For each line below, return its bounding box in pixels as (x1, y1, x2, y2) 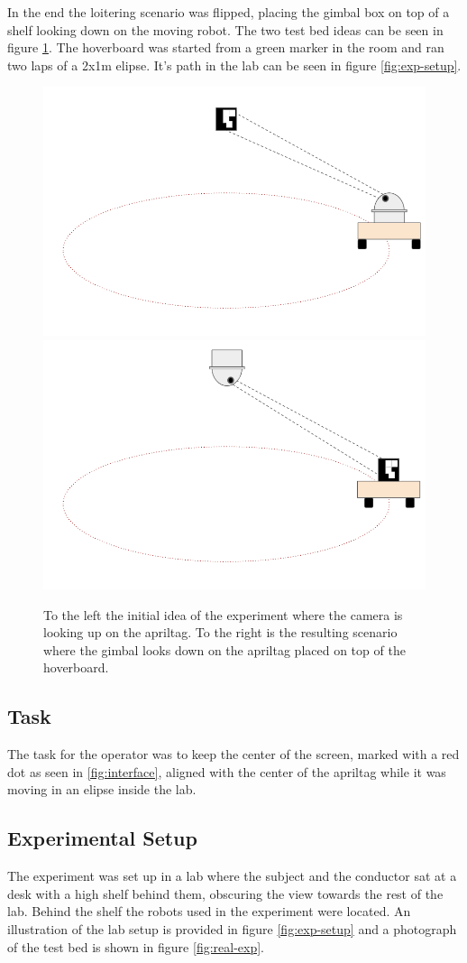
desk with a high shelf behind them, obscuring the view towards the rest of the (7, 884, 444, 903)
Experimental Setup (7, 824, 197, 852)
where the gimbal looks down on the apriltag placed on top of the (43, 640, 406, 659)
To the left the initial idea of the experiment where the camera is (43, 605, 403, 624)
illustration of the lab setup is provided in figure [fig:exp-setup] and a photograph (7, 919, 457, 938)
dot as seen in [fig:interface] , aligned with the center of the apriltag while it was (7, 762, 446, 781)
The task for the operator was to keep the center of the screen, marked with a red (7, 745, 460, 764)
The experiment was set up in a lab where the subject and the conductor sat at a (7, 866, 457, 885)
